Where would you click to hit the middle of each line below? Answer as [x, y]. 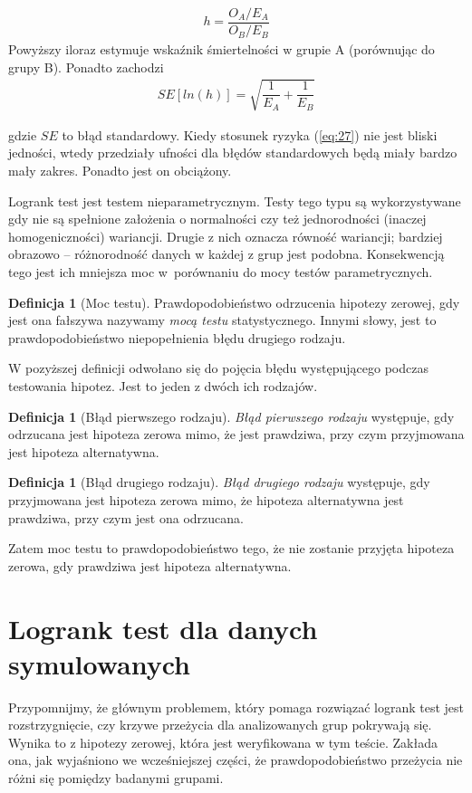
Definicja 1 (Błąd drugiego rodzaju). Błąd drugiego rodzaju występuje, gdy [219, 482]
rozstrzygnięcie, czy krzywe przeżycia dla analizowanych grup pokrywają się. [220, 725]
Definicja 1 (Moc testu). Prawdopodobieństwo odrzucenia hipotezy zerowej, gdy [234, 302]
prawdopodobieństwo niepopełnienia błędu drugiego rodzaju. [177, 337]
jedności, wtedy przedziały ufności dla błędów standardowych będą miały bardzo [233, 153]
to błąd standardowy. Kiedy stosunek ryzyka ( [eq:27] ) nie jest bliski [250, 134]
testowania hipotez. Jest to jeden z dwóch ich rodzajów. [163, 385]
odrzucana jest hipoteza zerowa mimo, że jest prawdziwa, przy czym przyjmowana [236, 434]
